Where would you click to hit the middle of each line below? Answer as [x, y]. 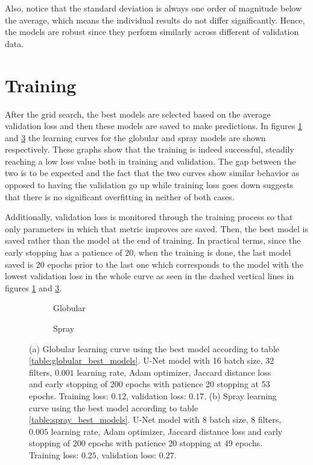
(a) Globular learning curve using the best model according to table [154, 348]
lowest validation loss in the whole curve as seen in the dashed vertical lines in [150, 276]
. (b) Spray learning [240, 395]
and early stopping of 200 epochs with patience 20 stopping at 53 [150, 384]
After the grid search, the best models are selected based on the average [138, 114]
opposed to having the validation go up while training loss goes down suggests [149, 185]
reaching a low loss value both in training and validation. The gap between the [150, 161]
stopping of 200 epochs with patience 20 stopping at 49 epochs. [146, 443]
